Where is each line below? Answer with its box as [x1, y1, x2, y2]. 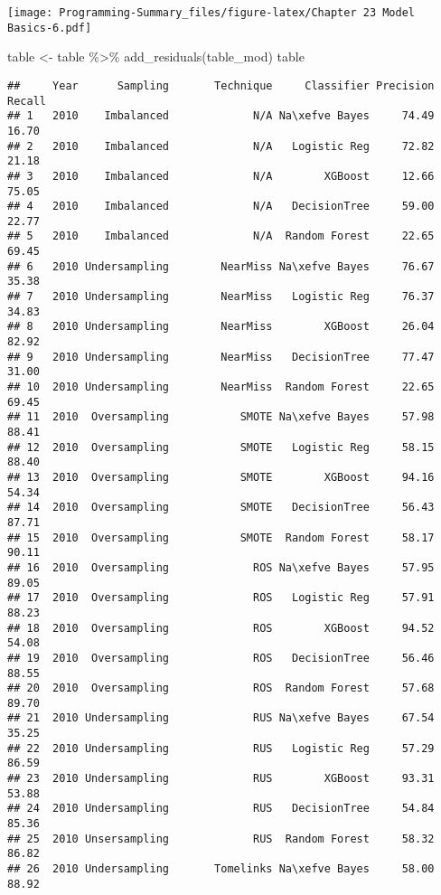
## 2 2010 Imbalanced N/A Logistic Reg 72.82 [7, 139, 435, 153]
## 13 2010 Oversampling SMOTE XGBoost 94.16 [7, 470, 435, 484]
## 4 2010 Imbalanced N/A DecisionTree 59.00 [7, 200, 435, 213]
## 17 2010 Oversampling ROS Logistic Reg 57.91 [7, 591, 435, 605]
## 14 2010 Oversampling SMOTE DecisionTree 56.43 [7, 501, 435, 514]
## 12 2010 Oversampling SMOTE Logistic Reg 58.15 [7, 440, 435, 454]
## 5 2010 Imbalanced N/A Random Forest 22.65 [7, 230, 435, 243]
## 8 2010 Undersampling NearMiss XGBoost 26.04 [7, 320, 435, 334]
